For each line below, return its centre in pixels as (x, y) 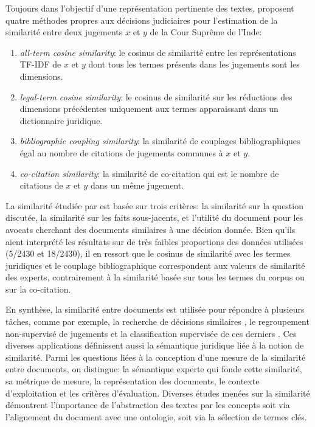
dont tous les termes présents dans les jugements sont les (194, 64)
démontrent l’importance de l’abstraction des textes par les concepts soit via (148, 405)
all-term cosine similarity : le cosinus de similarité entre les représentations (158, 52)
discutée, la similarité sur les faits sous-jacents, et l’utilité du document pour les (154, 217)
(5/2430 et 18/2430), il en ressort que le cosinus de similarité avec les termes (148, 253)
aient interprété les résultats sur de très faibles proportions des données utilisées (154, 241)
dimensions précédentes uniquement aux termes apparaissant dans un (149, 109)
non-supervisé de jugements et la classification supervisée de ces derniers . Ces (151, 333)
